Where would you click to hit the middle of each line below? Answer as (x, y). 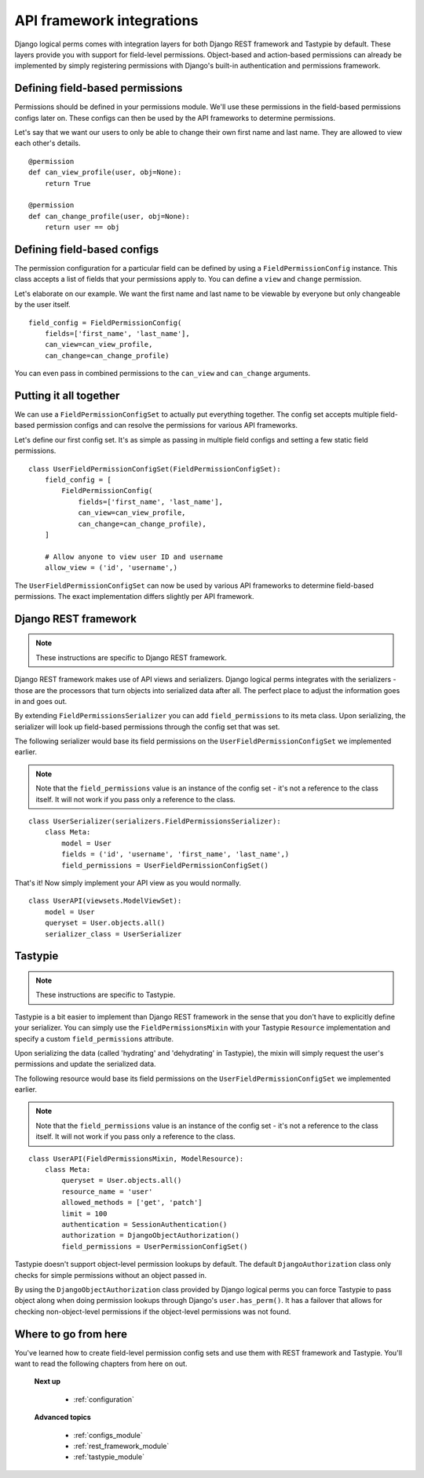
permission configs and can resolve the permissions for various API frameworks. (167, 425)
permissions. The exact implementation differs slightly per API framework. (134, 596)
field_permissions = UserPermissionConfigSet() (155, 1246)
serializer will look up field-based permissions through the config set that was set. (147, 727)
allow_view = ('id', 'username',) (111, 568)
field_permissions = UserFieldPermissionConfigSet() (165, 865)
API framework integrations (106, 20)
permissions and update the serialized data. (85, 1064)
